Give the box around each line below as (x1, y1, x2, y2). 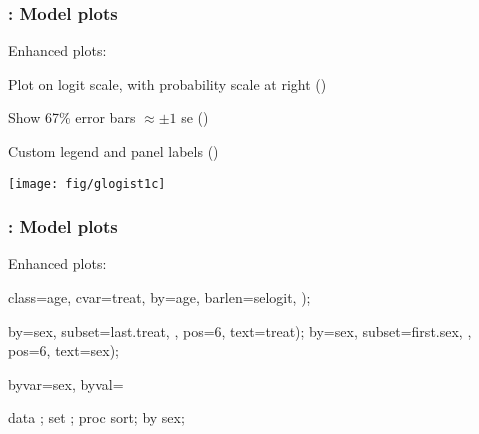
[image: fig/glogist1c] (8, 176, 166, 191)
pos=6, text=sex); (8, 340, 119, 361)
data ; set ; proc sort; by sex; (8, 407, 185, 428)
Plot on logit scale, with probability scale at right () (8, 73, 327, 94)
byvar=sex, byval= (8, 373, 124, 394)
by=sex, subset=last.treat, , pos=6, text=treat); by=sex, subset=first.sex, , (8, 320, 472, 341)
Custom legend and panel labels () (8, 141, 219, 161)
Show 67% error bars (8, 107, 136, 128)
